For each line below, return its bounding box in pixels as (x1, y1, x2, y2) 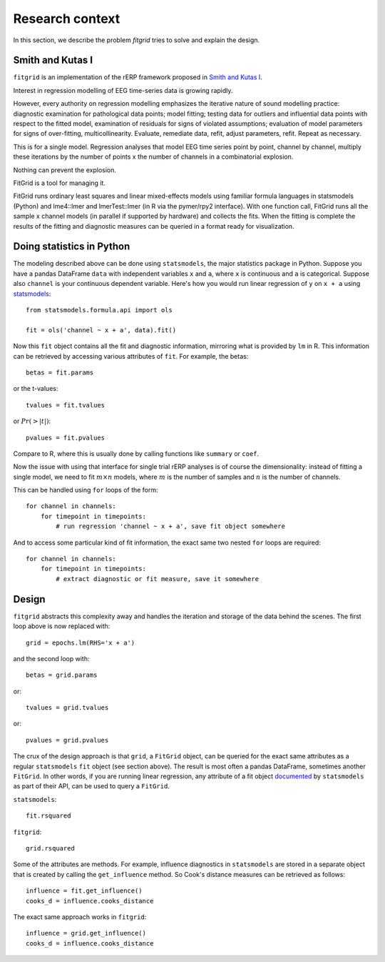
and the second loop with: (13, 654, 90, 663)
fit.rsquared (26, 812, 71, 820)
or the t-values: (13, 385, 58, 393)
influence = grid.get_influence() (26, 929, 146, 938)
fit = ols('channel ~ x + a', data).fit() (26, 326, 177, 334)
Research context (13, 11, 120, 26)
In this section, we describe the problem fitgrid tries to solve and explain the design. (13, 36, 260, 44)
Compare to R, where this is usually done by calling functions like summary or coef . (13, 449, 260, 457)
